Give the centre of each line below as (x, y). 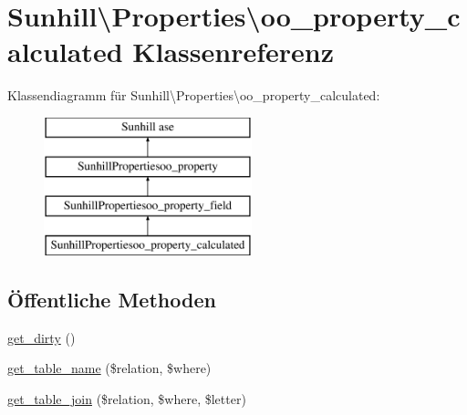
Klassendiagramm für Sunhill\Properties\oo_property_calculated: (194, 95)
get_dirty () (42, 337)
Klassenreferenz (233, 52)
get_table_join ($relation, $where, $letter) (127, 399)
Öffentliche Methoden (112, 300)
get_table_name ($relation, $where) (109, 368)
